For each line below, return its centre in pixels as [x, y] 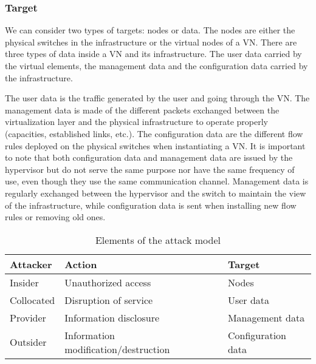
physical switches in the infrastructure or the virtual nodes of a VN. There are [151, 42]
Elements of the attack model [158, 240]
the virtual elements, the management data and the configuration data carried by [156, 66]
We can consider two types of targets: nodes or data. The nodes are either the [150, 30]
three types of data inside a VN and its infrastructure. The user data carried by [153, 54]
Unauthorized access [108, 282]
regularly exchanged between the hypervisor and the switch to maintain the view [156, 193]
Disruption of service [109, 300]
